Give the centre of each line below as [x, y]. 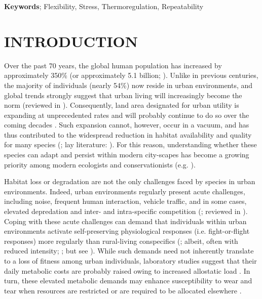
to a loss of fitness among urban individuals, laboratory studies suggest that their [130, 261]
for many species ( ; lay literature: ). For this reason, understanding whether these [130, 144]
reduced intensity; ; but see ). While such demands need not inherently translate [129, 251]
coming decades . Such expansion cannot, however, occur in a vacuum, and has [127, 125]
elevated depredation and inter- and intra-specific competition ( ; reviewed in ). [126, 211]
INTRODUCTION [71, 41]
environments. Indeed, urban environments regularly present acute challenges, [125, 191]
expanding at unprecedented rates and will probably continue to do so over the [127, 115]
